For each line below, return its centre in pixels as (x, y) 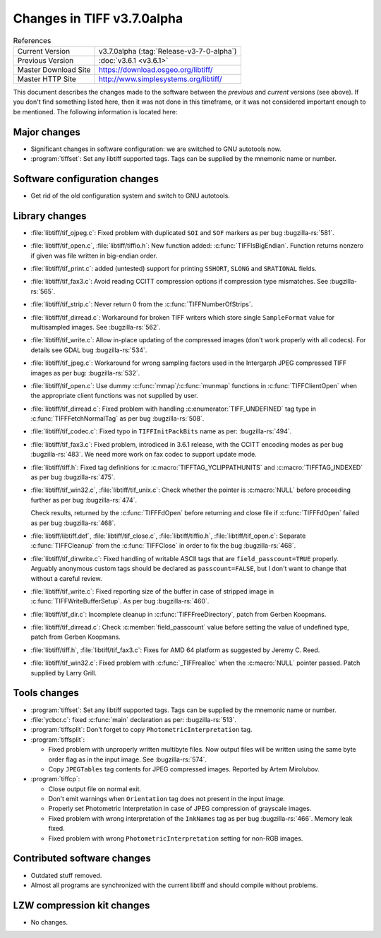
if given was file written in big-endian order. (94, 255)
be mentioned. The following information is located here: (95, 112)
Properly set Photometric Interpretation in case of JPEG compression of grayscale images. (180, 809)
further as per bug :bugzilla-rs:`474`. (84, 500)
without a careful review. (66, 578)
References (32, 40)
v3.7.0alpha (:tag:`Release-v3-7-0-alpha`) (168, 51)
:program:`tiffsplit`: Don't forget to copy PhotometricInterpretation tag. (141, 730)
